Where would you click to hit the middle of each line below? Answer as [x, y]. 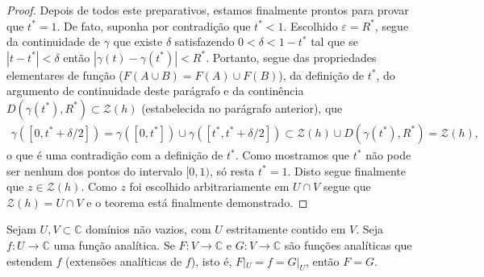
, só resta [232, 170]
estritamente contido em [286, 229]
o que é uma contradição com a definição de [115, 155]
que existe [138, 41]
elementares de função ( [65, 74]
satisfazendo [204, 41]
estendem [29, 260]
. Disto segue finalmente [346, 170]
